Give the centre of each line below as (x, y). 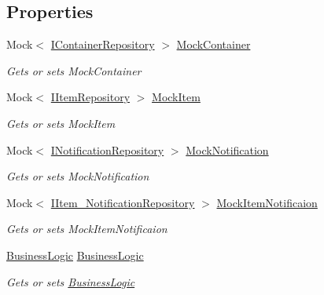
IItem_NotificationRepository (123, 202)
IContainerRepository (103, 44)
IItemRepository (90, 97)
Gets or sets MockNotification (78, 176)
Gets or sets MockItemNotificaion (87, 229)
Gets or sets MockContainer (74, 70)
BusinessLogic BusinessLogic (75, 255)
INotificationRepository (107, 149)
